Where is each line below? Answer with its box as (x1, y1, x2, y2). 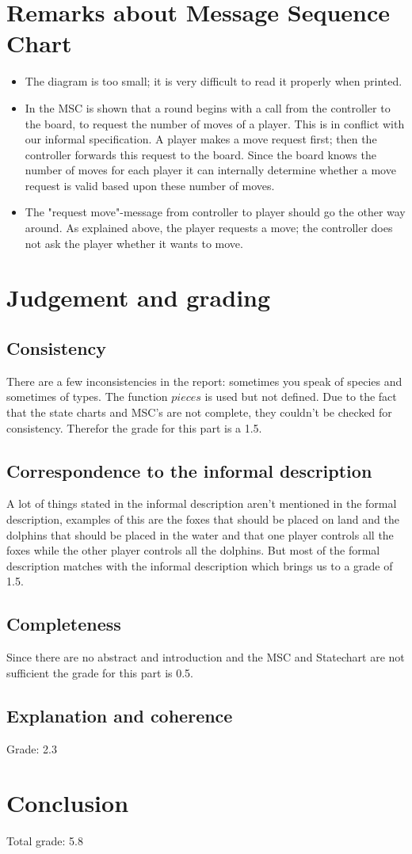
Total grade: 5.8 (6, 833, 83, 849)
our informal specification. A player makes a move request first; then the (25, 131, 377, 147)
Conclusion (6, 787, 129, 819)
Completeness (6, 612, 121, 636)
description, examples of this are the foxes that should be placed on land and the (6, 511, 399, 527)
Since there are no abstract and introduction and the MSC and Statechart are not (6, 649, 405, 665)
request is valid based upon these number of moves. (25, 177, 275, 193)
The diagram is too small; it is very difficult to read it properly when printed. (25, 73, 402, 90)
